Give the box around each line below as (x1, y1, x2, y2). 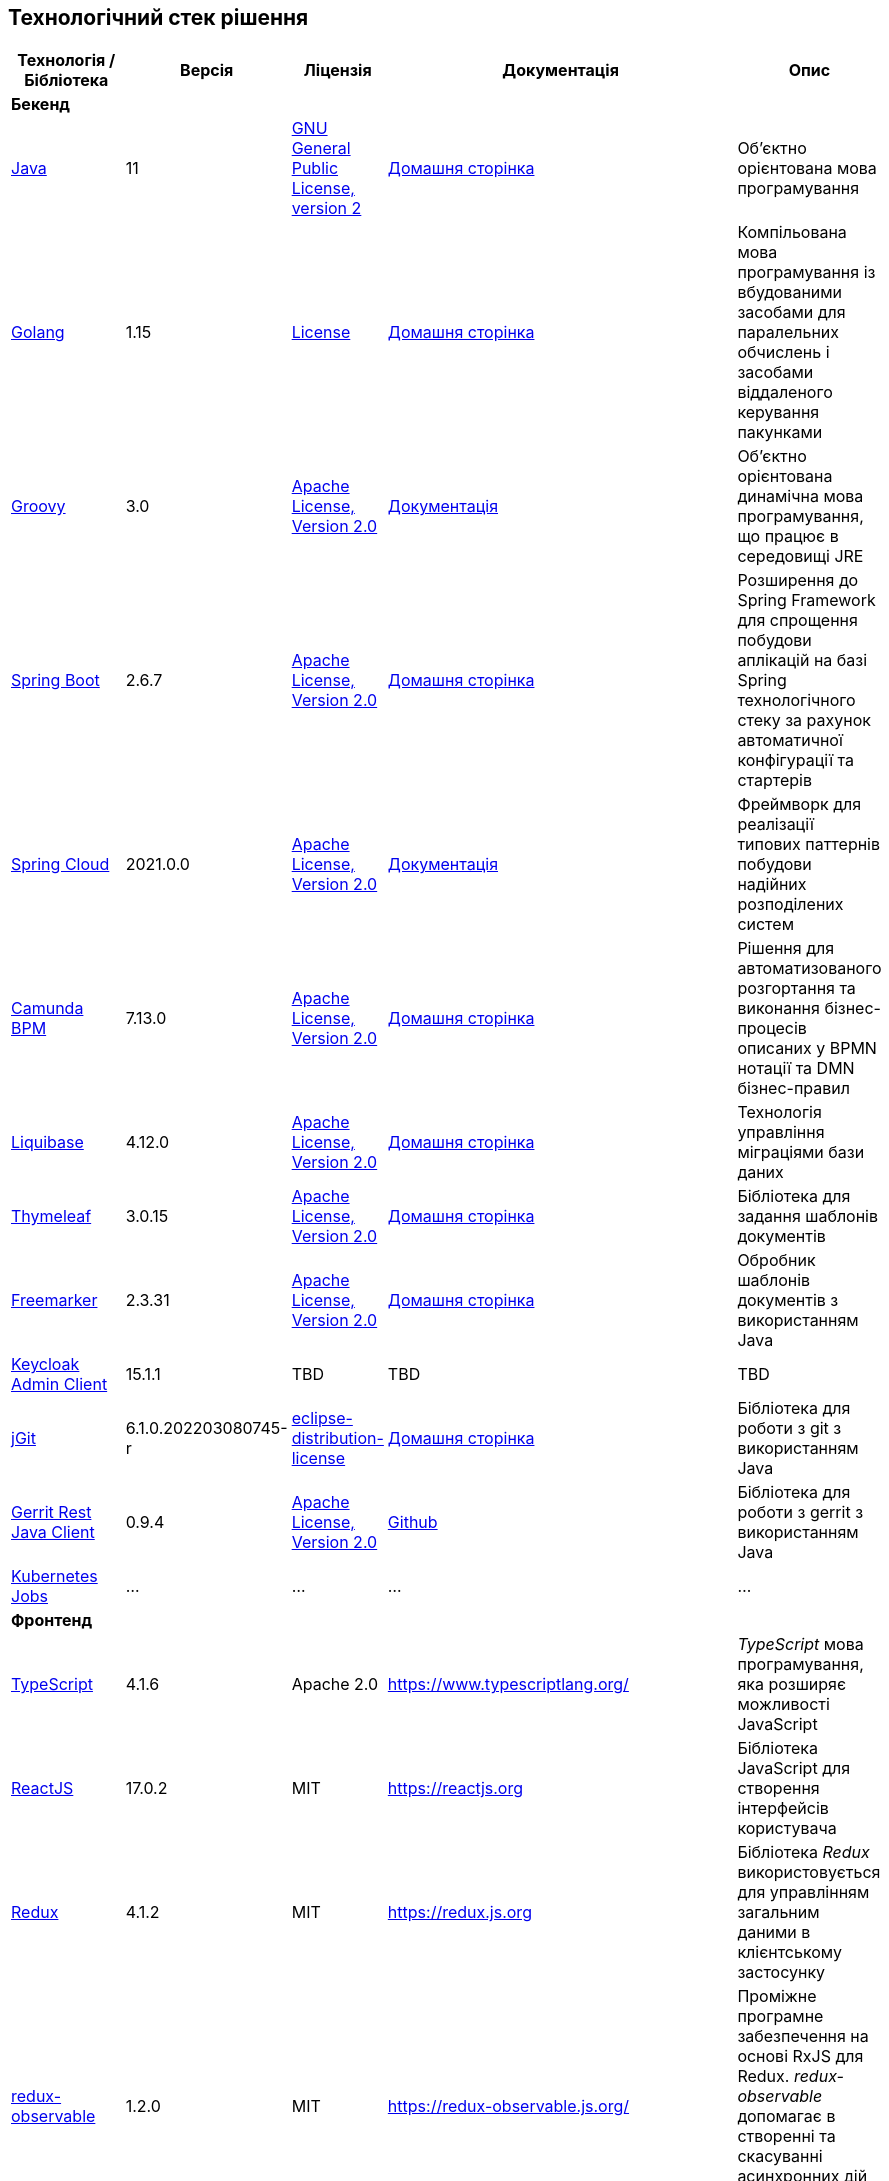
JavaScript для (737, 1758, 851, 1779)
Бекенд (11, 94, 70, 115)
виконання (737, 998, 820, 1019)
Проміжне (737, 1986, 817, 2007)
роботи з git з (737, 1418, 842, 1439)
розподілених (737, 894, 844, 915)
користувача (737, 1818, 837, 1839)
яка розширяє (737, 1674, 847, 1695)
